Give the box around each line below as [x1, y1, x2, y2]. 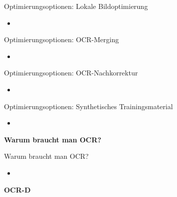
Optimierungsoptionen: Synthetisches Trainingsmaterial [4, 101, 173, 111]
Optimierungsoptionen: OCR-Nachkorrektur [4, 67, 138, 78]
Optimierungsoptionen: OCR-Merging [4, 34, 119, 45]
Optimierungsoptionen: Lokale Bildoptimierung [4, 1, 148, 11]
